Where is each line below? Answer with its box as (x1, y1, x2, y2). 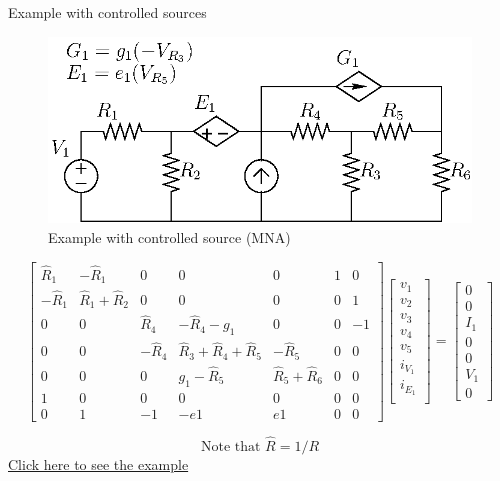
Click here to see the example (8, 454, 189, 475)
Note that (200, 440, 261, 455)
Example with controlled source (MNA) (48, 226, 291, 247)
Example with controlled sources (8, 2, 207, 22)
